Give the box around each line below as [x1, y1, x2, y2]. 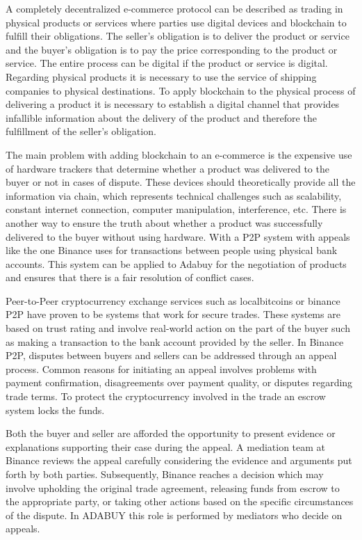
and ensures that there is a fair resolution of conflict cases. [6, 270, 254, 285]
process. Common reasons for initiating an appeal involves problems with [6, 361, 317, 376]
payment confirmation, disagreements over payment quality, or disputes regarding [6, 375, 353, 390]
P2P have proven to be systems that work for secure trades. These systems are [6, 307, 340, 321]
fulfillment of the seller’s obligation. [6, 124, 156, 138]
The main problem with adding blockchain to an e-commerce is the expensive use [6, 147, 352, 161]
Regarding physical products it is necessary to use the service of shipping [6, 69, 317, 84]
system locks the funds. [6, 402, 105, 417]
